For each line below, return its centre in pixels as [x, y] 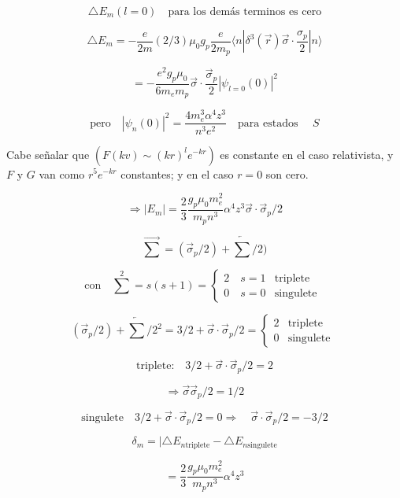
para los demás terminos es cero [245, 12]
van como [62, 173]
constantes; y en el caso [177, 173]
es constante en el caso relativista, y [307, 154]
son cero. [287, 173]
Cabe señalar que [48, 154]
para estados [268, 123]
